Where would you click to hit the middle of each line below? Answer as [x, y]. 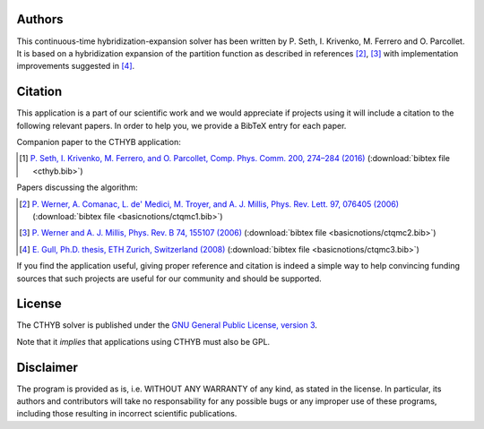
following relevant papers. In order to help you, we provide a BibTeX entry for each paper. [181, 125]
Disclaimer [47, 367]
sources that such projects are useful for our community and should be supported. [169, 279]
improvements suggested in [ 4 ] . [76, 66]
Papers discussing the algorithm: [77, 187]
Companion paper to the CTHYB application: [99, 142]
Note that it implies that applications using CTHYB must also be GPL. [143, 341]
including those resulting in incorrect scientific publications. [127, 414]
